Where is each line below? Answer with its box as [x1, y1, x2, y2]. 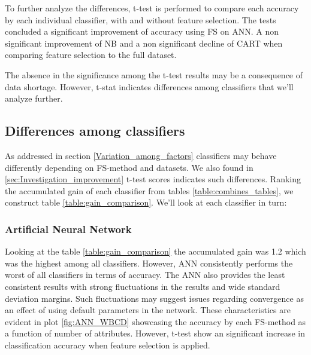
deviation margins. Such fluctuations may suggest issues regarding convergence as [5, 292, 304, 304]
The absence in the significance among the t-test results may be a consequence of [5, 68, 303, 81]
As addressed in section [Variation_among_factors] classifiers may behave [5, 149, 277, 161]
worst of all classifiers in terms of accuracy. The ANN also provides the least [5, 268, 285, 281]
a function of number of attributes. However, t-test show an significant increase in [5, 327, 306, 339]
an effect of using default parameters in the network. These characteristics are [5, 304, 291, 316]
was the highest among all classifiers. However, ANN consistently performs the [5, 256, 293, 269]
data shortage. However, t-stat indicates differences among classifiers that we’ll [5, 80, 294, 93]
